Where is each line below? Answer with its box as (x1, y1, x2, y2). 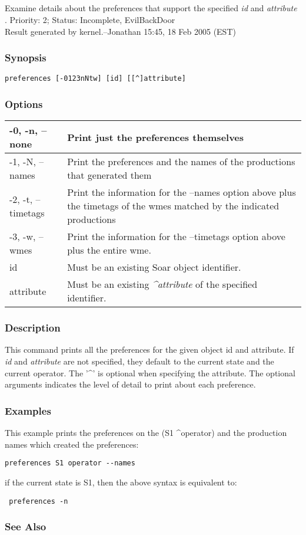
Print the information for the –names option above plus (67, 185, 296, 199)
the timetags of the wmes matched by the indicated (67, 199, 280, 213)
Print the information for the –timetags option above (67, 229, 285, 244)
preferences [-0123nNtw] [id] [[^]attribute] (5, 74, 186, 83)
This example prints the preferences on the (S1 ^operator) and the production (5, 426, 287, 439)
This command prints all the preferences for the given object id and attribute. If (5, 343, 294, 356)
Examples (5, 403, 51, 418)
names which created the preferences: (5, 438, 139, 450)
